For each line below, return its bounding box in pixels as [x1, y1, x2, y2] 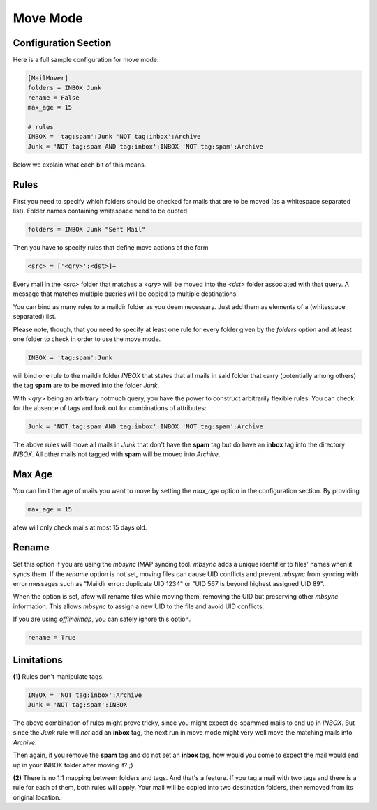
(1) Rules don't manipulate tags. [13, 672, 104, 680]
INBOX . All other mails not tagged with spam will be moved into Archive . [13, 450, 221, 458]
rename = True [27, 633, 76, 642]
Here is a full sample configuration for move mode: [13, 56, 159, 64]
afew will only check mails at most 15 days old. [13, 523, 147, 532]
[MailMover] [27, 74, 69, 82]
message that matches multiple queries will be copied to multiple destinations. [13, 290, 239, 298]
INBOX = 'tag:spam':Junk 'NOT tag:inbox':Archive [27, 133, 201, 141]
